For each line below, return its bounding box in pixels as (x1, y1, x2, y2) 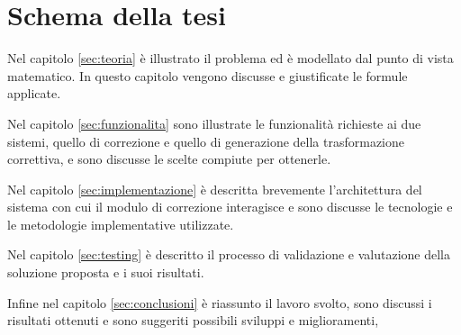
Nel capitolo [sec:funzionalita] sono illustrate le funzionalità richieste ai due (7, 113, 421, 132)
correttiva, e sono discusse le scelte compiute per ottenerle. (7, 149, 331, 168)
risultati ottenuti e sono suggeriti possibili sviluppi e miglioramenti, (7, 311, 379, 330)
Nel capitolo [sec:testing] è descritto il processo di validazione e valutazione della (7, 245, 450, 264)
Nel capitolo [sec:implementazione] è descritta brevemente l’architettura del (7, 179, 422, 198)
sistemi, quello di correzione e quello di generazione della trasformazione (7, 131, 405, 150)
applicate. (7, 84, 61, 103)
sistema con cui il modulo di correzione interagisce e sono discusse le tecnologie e (7, 197, 453, 216)
